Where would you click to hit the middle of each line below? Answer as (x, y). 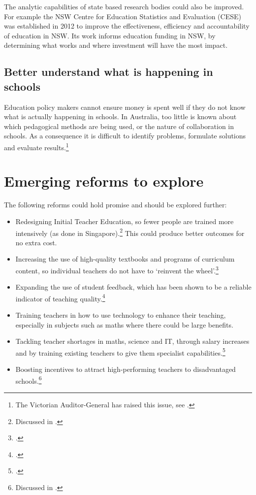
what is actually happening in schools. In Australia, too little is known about (120, 116)
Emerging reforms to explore (104, 181)
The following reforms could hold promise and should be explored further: (115, 205)
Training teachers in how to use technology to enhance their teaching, (121, 315)
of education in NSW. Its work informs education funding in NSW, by (110, 35)
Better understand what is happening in (109, 72)
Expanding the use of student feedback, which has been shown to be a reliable (133, 287)
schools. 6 (29, 380)
